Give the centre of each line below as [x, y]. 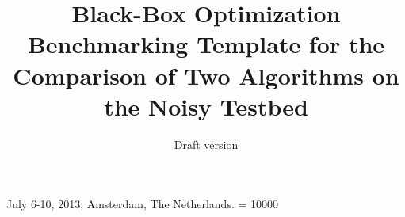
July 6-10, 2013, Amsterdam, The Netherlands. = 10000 [143, 204]
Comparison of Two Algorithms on [206, 75]
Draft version [206, 144]
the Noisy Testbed [206, 106]
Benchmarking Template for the [206, 44]
